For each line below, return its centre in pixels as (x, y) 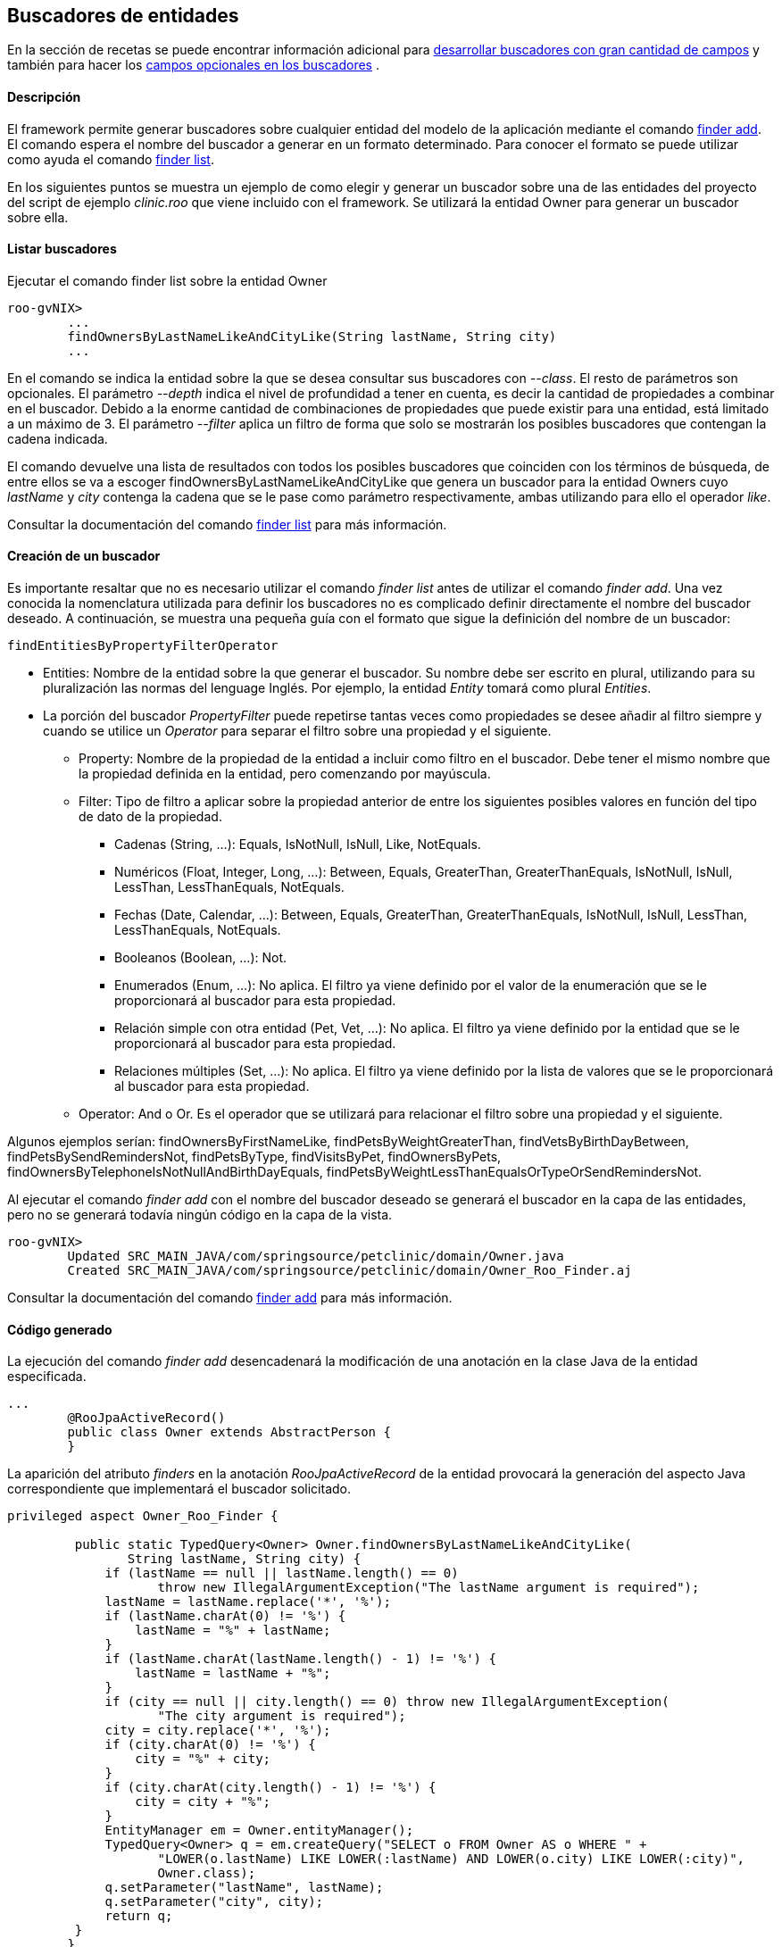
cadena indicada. (58, 438)
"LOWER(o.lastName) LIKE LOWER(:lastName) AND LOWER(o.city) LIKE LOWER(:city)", (451, 1859)
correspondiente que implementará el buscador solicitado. (179, 1489)
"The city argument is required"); (282, 1716)
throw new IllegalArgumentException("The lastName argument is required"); (428, 1588)
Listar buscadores (62, 249)
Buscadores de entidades (123, 16)
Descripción (44, 97)
